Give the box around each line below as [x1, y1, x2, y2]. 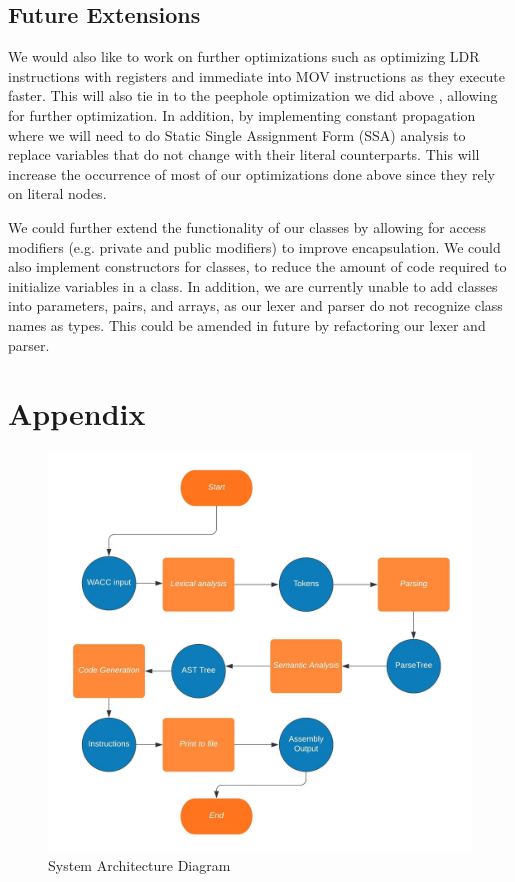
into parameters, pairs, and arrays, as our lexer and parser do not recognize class [8, 295, 503, 316]
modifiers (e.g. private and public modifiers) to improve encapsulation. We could [8, 236, 501, 257]
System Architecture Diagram [48, 854, 231, 875]
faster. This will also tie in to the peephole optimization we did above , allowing [8, 85, 498, 106]
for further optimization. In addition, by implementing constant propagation [8, 104, 476, 125]
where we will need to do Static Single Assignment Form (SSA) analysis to [8, 124, 466, 145]
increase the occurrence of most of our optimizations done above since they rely [8, 163, 495, 184]
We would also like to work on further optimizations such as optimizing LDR [8, 46, 480, 67]
